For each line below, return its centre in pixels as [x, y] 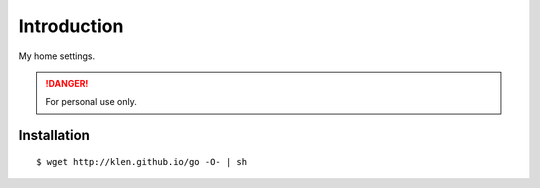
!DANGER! [67, 83]
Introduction [71, 26]
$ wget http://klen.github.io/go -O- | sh [142, 161]
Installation [54, 135]
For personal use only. [91, 102]
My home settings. [56, 56]
